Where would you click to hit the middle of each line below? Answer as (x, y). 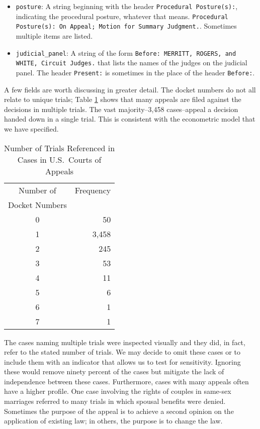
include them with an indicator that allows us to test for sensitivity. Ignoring (122, 361)
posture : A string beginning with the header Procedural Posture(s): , (127, 6)
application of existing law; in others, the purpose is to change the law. (113, 421)
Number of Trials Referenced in (60, 148)
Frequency (93, 190)
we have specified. (31, 128)
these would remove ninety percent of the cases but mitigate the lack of (114, 371)
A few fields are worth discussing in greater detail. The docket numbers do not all (130, 89)
